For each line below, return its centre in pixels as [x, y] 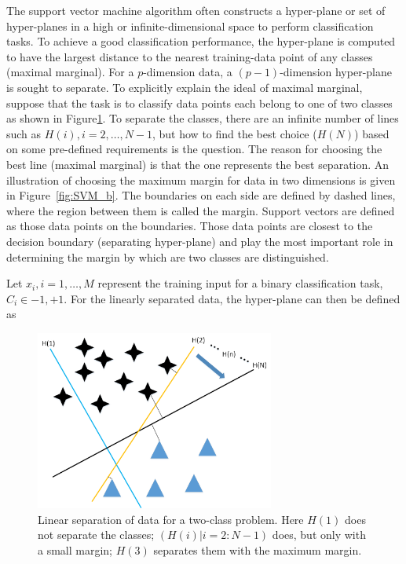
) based [372, 133]
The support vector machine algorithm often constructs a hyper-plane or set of [196, 10]
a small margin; [75, 549]
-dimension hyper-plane [336, 72]
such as [24, 133]
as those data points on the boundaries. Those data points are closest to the [190, 226]
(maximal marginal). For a [70, 72]
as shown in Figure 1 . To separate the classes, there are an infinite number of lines [203, 118]
